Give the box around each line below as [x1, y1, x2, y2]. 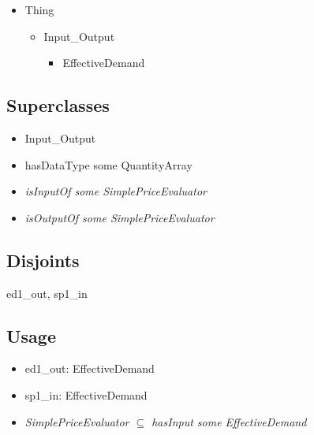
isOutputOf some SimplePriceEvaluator [24, 209, 215, 225]
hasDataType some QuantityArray [24, 156, 193, 173]
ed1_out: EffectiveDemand [24, 360, 155, 377]
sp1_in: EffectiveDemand [24, 386, 148, 403]
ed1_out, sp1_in [6, 284, 88, 301]
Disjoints [6, 247, 80, 272]
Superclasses [6, 93, 110, 117]
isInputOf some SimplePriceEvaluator [24, 183, 207, 199]
